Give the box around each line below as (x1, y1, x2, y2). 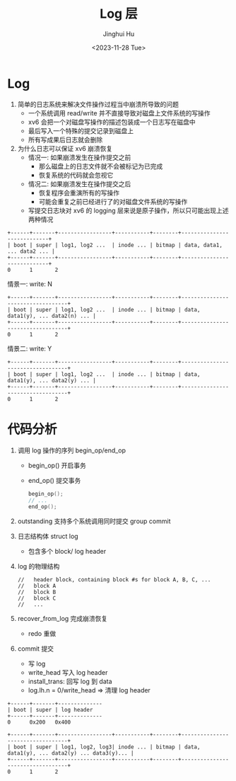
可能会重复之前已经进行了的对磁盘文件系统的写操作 (38, 197, 188, 205)
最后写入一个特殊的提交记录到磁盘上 (28, 126, 134, 135)
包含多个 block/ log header (28, 547, 107, 556)
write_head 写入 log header (28, 668, 108, 677)
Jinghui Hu (102, 29, 135, 38)
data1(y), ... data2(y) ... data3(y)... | (7, 750, 134, 757)
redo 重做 (28, 629, 57, 638)
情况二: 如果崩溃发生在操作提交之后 (28, 179, 131, 188)
